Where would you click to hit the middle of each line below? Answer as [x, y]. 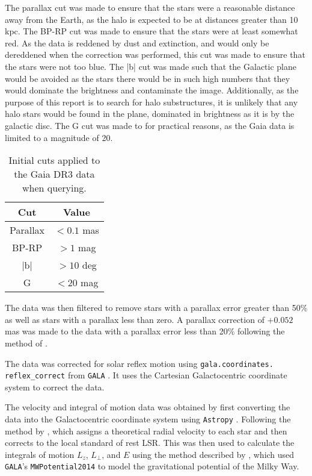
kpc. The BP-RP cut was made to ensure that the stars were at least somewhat [151, 31]
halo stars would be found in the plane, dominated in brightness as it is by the [150, 114]
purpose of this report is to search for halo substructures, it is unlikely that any [151, 102]
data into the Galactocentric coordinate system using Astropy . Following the [148, 419]
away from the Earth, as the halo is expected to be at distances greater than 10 [151, 19]
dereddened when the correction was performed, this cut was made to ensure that [155, 55]
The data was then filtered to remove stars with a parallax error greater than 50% [156, 308]
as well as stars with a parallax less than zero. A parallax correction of [135, 319]
